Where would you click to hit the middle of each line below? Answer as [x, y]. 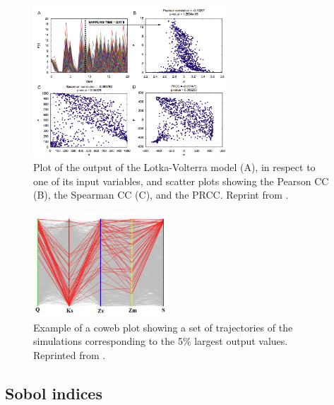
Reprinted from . [70, 354]
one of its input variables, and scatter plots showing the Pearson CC [181, 181]
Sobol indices [54, 393]
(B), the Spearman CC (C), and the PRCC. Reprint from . [161, 195]
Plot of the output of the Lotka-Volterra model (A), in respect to [174, 167]
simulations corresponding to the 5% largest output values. [161, 341]
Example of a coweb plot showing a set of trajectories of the [163, 327]
